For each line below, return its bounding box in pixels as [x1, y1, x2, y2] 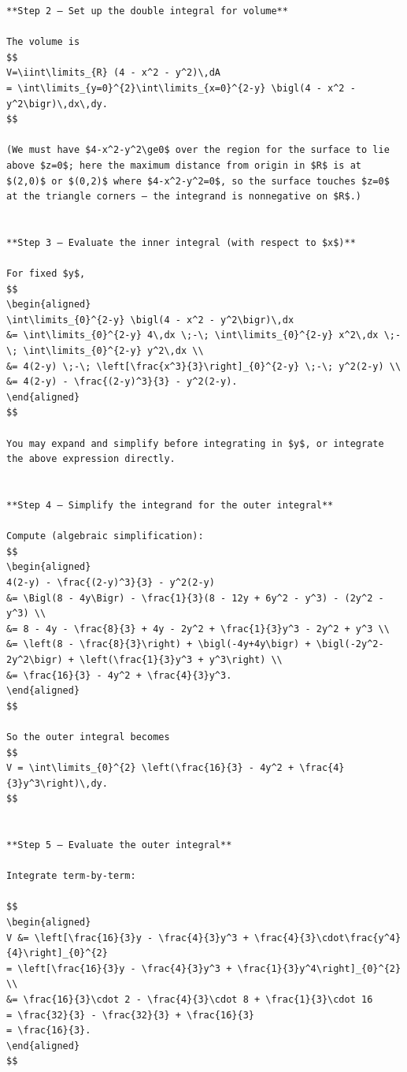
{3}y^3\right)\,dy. [6, 777, 108, 789]
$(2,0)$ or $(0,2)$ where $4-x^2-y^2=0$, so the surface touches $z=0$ [6, 175, 390, 187]
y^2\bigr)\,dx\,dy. [6, 98, 108, 110]
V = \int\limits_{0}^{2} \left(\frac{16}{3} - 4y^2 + [6, 762, 294, 774]
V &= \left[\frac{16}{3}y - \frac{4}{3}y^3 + [6, 932, 249, 944]
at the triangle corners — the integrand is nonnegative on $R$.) [6, 191, 362, 203]
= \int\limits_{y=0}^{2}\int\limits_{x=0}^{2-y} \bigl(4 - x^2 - [6, 82, 356, 94]
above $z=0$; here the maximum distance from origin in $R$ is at [6, 159, 362, 171]
